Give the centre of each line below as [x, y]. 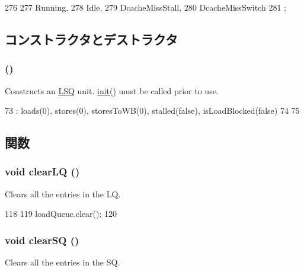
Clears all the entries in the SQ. [63, 262]
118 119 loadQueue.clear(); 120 [61, 214]
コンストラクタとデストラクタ [91, 39]
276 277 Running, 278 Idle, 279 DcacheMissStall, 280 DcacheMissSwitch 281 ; [145, 7]
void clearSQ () [42, 240]
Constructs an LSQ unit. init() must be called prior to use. [112, 90]
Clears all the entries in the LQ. [63, 193]
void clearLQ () [42, 172]
